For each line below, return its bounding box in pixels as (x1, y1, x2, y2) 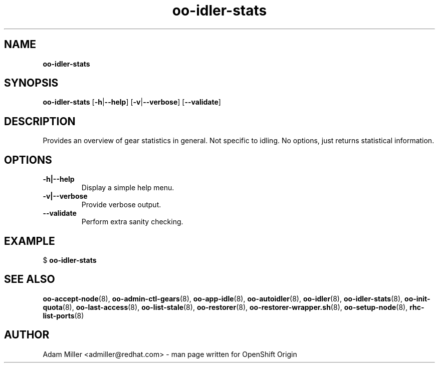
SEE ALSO (4, 273, 55, 286)
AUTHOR (4, 328, 50, 341)
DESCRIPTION (4, 115, 76, 128)
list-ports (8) (43, 311, 84, 320)
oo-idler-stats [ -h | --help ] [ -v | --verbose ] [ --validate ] (43, 98, 221, 107)
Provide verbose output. (81, 200, 161, 209)
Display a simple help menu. (81, 183, 174, 192)
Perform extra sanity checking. (81, 217, 183, 226)
